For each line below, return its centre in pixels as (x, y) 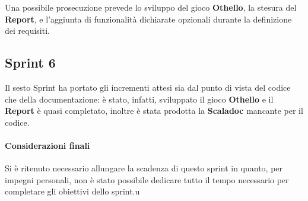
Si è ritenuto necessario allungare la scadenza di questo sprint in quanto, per (144, 168)
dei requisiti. (27, 31)
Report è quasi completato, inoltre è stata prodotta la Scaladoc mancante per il (154, 111)
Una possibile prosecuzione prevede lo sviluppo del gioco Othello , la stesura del (151, 7)
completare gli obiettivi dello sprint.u (72, 191)
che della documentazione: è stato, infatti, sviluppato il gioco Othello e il (139, 99)
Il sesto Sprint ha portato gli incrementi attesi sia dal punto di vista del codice (148, 87)
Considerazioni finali (47, 145)
